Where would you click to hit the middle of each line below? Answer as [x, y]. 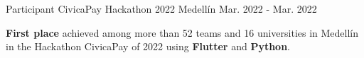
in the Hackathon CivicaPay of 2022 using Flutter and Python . [148, 46]
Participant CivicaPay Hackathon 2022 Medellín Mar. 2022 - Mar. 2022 [161, 8]
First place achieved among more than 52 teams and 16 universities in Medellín [182, 32]
